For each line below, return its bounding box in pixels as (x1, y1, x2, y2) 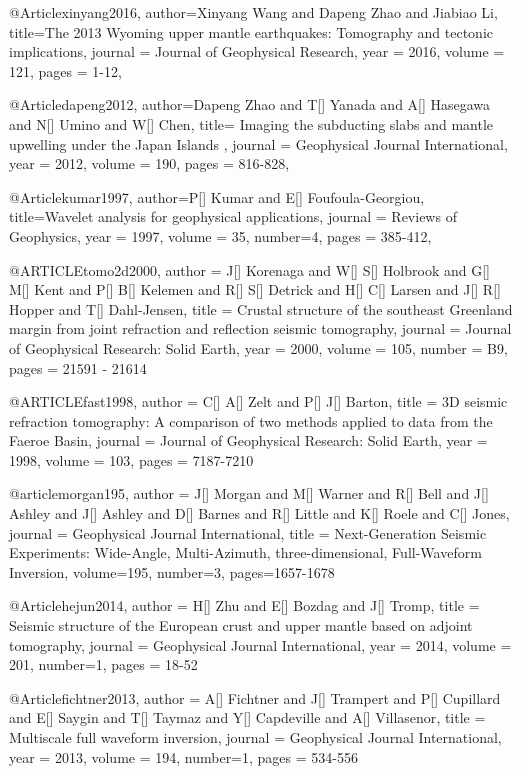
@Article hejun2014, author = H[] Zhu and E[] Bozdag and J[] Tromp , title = (9, 595, 480, 616)
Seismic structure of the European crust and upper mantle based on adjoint (9, 615, 473, 636)
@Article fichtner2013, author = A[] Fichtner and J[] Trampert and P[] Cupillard (9, 687, 501, 708)
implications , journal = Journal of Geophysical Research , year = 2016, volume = (9, 41, 505, 62)
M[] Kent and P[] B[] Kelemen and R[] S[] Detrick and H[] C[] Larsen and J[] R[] (9, 279, 501, 300)
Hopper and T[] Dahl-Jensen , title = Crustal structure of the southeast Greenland (9, 298, 513, 319)
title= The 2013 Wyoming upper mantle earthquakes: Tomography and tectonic (9, 21, 494, 42)
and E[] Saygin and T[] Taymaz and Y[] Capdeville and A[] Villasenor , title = (9, 707, 486, 728)
